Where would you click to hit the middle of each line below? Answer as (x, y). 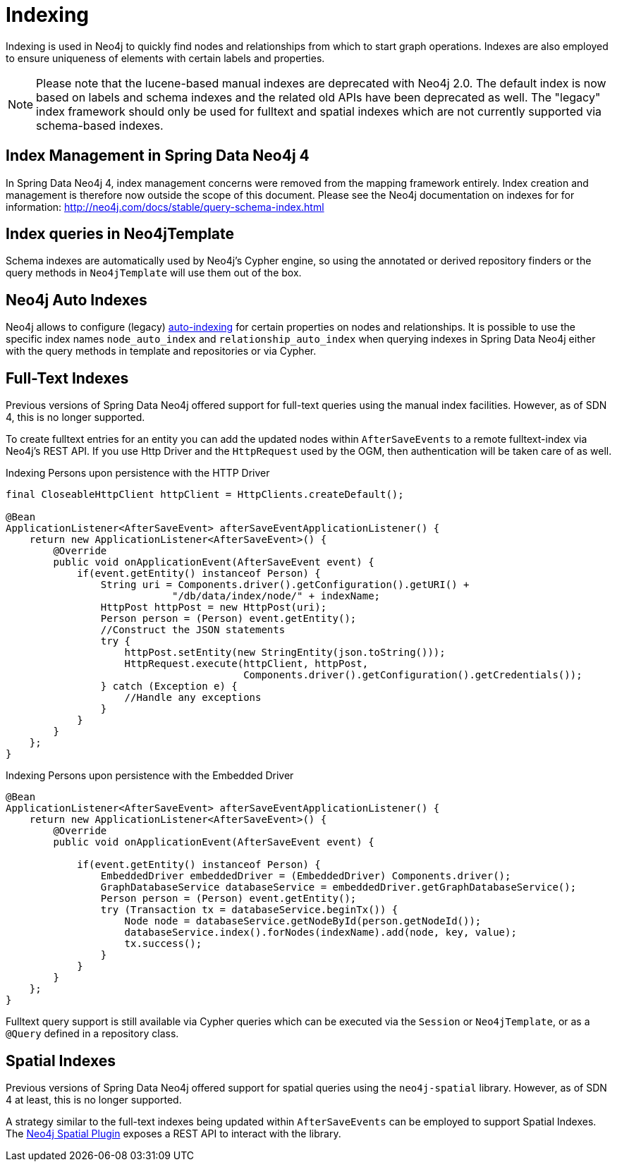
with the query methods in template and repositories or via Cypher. (161, 351)
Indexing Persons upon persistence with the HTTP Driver (138, 473)
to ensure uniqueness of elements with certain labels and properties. (165, 58)
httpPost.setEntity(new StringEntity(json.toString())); (285, 653)
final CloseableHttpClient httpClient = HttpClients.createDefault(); (205, 495)
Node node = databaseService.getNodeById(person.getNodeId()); (303, 921)
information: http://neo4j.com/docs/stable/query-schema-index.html (165, 207)
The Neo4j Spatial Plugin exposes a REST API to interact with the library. (173, 1133)
